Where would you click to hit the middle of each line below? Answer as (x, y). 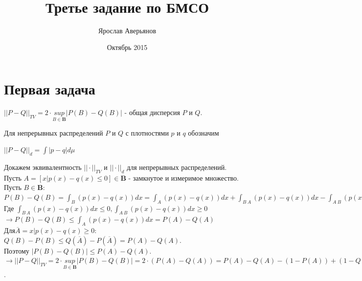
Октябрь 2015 (127, 47)
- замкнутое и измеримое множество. (183, 177)
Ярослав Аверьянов (127, 31)
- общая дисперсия (152, 112)
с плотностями (147, 133)
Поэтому (17, 250)
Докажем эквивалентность (43, 167)
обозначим (204, 133)
